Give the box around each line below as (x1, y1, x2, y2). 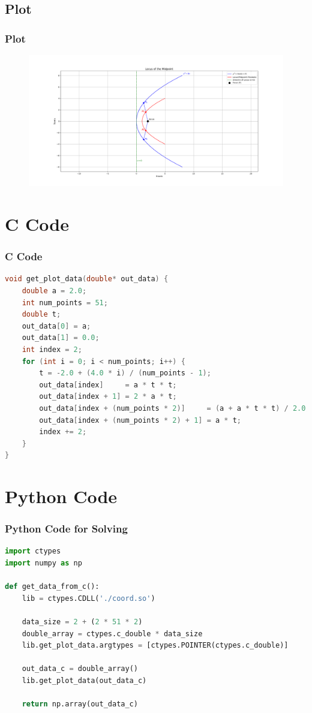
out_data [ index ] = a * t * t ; (39, 380, 177, 389)
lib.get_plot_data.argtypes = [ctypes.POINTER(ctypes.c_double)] (22, 641, 289, 650)
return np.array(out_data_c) (22, 700, 138, 709)
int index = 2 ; (22, 345, 82, 354)
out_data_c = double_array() (22, 664, 138, 673)
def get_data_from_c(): (5, 582, 100, 591)
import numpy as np (5, 559, 82, 568)
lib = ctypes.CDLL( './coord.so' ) (22, 594, 155, 603)
